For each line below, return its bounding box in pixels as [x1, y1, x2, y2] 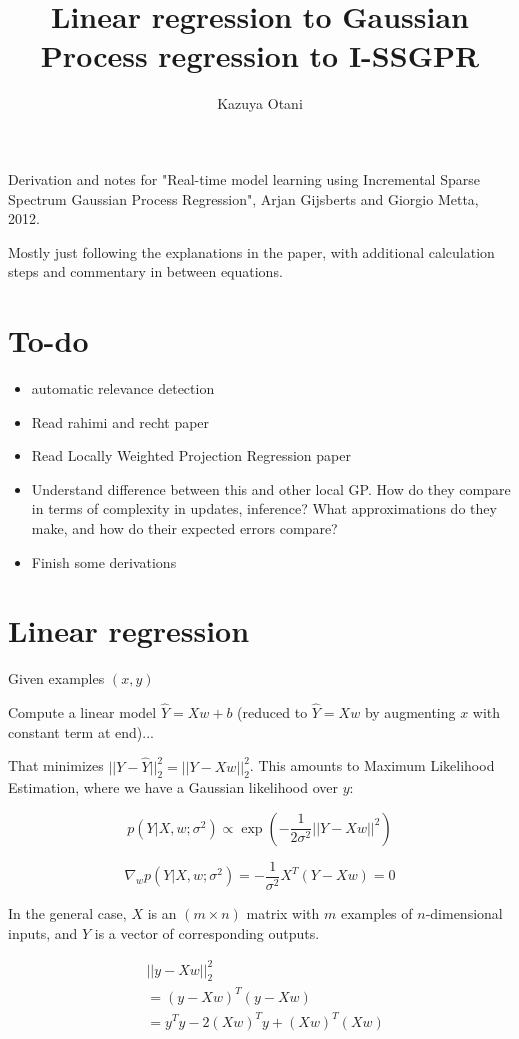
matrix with [246, 902, 320, 923]
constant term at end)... [8, 721, 154, 742]
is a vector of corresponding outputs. [94, 922, 320, 943]
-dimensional [425, 902, 503, 923]
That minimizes [8, 755, 104, 776]
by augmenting [364, 702, 456, 723]
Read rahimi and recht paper [31, 411, 210, 432]
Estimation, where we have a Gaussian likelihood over [8, 777, 338, 798]
